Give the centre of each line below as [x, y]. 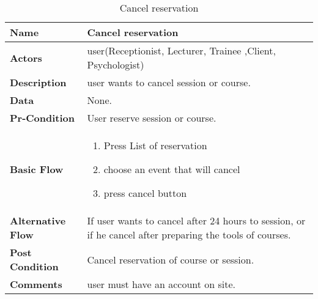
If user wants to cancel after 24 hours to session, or [196, 220]
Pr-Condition [43, 118]
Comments [36, 284]
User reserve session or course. [152, 118]
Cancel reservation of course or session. [171, 259]
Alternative [38, 220]
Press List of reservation [155, 145]
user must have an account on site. [161, 284]
